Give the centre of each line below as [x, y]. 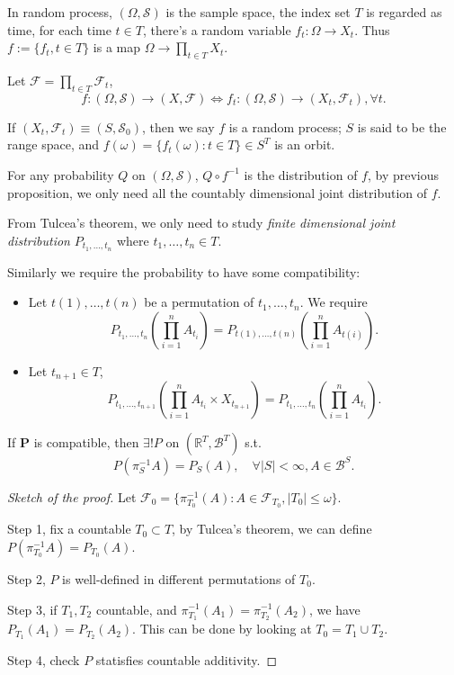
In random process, [60, 12]
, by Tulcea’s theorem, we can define [272, 529]
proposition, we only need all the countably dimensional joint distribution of [218, 192]
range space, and [53, 144]
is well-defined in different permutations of [179, 578]
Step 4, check [44, 659]
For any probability [61, 174]
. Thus [372, 29]
